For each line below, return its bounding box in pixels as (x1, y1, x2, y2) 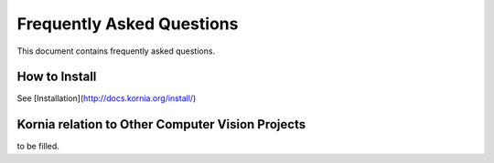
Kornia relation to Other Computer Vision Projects (16, 117, 306, 132)
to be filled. (16, 141, 59, 152)
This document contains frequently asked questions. (16, 46, 215, 56)
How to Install (16, 69, 97, 85)
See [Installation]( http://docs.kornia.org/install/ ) (16, 93, 197, 104)
